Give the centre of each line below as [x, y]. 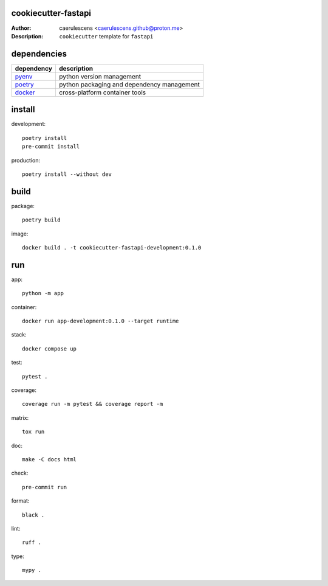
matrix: [20, 417]
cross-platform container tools [102, 92]
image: [20, 234]
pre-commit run [45, 487]
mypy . [32, 570]
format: [20, 501]
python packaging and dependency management [129, 84]
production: [26, 160]
